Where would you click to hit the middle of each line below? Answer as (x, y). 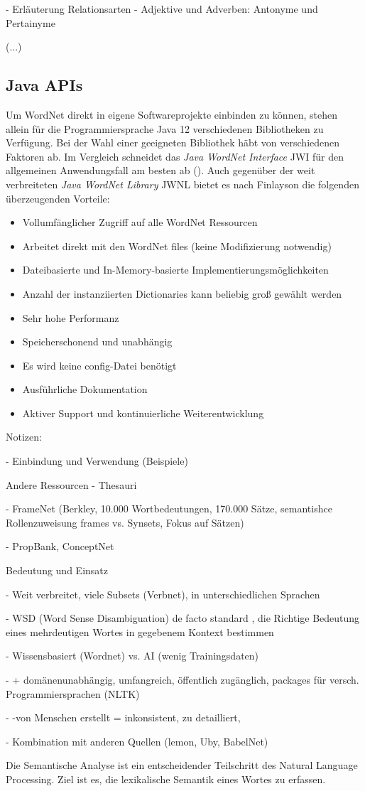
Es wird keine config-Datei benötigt (99, 365)
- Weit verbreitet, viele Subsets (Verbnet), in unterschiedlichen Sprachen (163, 594)
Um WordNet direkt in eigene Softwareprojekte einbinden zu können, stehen (171, 114)
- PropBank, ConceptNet (60, 546)
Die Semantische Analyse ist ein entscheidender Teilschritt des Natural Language (182, 765)
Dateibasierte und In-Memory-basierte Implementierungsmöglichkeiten (175, 270)
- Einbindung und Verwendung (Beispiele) (97, 461)
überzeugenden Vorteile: (58, 198)
